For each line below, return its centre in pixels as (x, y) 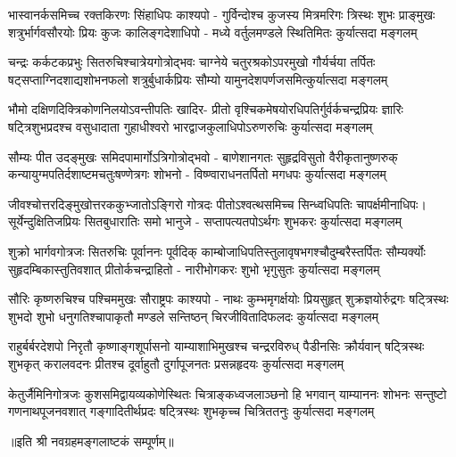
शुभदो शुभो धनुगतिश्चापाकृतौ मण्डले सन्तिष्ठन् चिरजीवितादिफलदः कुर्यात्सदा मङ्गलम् (193, 316)
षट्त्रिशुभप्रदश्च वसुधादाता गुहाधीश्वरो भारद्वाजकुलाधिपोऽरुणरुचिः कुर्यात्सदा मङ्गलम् (191, 126)
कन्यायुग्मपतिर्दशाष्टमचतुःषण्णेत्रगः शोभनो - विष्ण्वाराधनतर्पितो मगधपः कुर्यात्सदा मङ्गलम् (197, 174)
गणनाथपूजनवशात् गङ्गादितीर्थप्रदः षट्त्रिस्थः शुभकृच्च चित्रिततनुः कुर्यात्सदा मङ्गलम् (191, 411)
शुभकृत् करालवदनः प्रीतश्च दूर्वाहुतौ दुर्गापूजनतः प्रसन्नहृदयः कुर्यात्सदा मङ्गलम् (176, 363)
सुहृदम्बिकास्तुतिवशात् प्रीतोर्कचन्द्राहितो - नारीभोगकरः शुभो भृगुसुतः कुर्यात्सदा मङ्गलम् (194, 269)
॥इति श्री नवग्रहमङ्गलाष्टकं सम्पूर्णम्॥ (91, 441)
